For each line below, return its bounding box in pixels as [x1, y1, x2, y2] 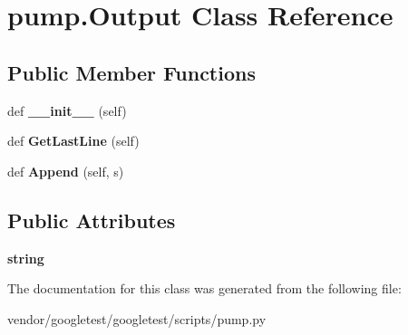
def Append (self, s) [7, 161, 124, 180]
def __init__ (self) [7, 100, 127, 120]
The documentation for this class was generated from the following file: [7, 279, 402, 298]
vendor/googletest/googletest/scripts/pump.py [7, 309, 267, 328]
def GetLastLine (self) [7, 131, 140, 150]
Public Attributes [7, 206, 176, 234]
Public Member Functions [7, 58, 256, 86]
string [7, 248, 44, 267]
